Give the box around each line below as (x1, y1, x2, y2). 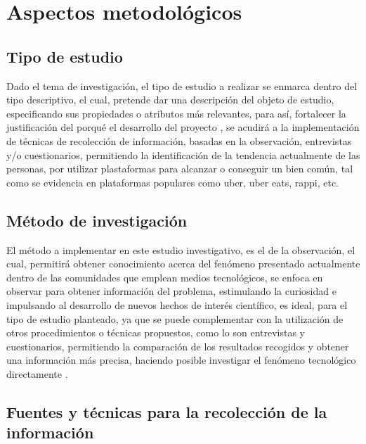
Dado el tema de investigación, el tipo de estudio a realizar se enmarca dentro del (6, 78, 358, 93)
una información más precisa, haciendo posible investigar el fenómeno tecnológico (6, 353, 356, 367)
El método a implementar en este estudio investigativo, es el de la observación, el (6, 242, 355, 257)
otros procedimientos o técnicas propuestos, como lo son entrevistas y (6, 325, 305, 340)
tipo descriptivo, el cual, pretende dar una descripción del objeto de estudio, (6, 92, 334, 107)
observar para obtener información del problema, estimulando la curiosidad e (6, 284, 336, 298)
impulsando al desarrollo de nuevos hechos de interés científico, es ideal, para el (6, 297, 348, 312)
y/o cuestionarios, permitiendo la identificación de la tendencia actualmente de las (6, 147, 360, 162)
